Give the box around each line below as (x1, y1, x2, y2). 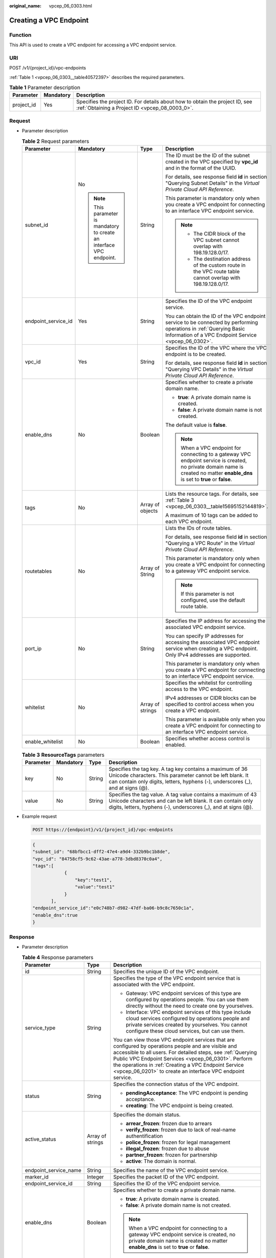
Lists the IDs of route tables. (165, 524, 232, 531)
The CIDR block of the (193, 230, 246, 237)
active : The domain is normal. (126, 1157, 197, 1164)
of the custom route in (193, 262, 246, 269)
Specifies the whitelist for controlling (165, 679, 252, 686)
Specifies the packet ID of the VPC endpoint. (113, 1173, 219, 1180)
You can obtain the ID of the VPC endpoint (165, 312, 266, 320)
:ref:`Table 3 (165, 496, 195, 503)
